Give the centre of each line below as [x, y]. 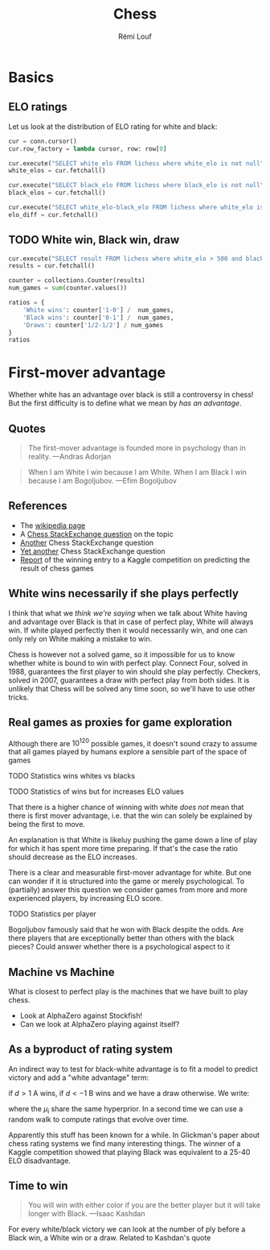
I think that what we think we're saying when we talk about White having [128, 613]
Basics [31, 77]
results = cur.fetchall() [51, 266]
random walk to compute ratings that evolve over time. [98, 1119]
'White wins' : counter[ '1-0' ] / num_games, [98, 310]
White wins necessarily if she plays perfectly [124, 594]
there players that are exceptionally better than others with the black [121, 938]
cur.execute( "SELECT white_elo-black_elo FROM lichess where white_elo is [136, 207]
